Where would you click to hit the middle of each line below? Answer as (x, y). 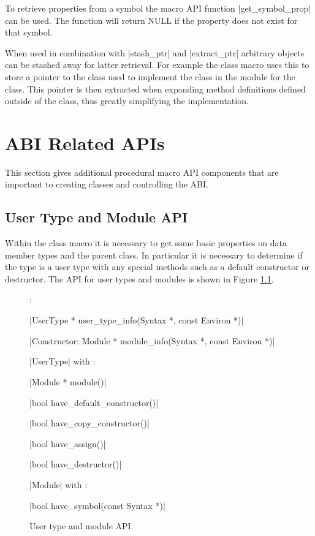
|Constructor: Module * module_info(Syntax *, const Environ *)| (152, 340)
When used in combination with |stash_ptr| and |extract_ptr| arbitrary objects (155, 52)
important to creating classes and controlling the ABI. (107, 184)
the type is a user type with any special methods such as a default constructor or (157, 267)
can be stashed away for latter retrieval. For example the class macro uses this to (157, 65)
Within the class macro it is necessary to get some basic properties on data (146, 243)
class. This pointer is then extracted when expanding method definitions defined (155, 89)
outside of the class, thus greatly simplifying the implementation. (127, 101)
